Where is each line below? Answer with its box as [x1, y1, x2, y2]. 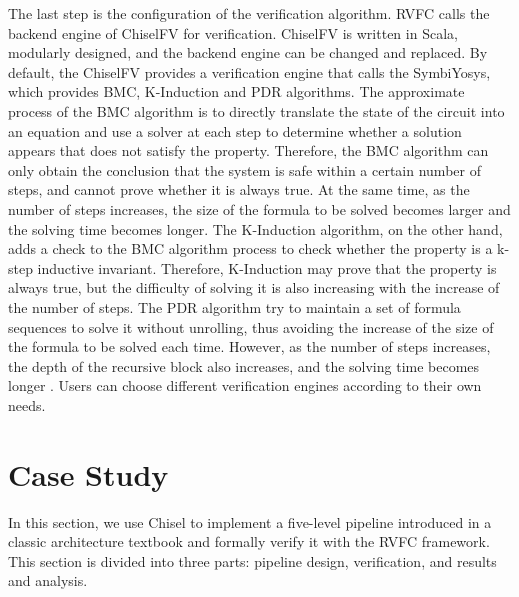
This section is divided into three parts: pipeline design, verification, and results [8, 550, 497, 571]
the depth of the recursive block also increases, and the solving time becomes [8, 355, 480, 376]
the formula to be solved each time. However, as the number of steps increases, [8, 336, 491, 357]
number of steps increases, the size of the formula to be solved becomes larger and [8, 198, 511, 219]
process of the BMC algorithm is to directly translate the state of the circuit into [8, 100, 505, 121]
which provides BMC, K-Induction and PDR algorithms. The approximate [8, 81, 465, 102]
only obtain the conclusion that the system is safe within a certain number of [8, 159, 481, 180]
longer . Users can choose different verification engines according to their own [8, 375, 482, 396]
